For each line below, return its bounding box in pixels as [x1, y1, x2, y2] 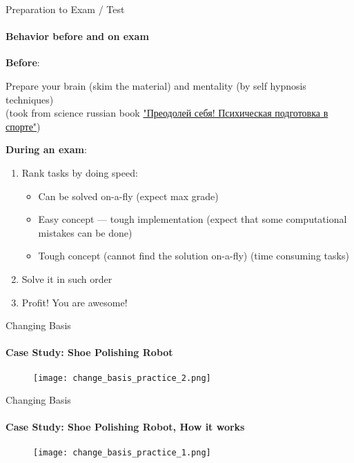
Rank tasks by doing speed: [21, 165, 138, 179]
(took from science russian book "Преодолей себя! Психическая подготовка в [6, 106, 328, 120]
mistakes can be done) [38, 225, 132, 239]
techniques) [6, 92, 54, 106]
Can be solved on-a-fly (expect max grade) [38, 188, 219, 203]
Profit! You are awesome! [21, 295, 128, 309]
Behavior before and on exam [6, 29, 149, 43]
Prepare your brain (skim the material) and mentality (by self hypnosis [6, 78, 306, 92]
